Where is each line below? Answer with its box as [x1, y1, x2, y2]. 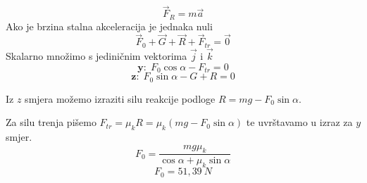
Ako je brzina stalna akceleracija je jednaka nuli [6, 18, 213, 33]
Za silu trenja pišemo [6, 115, 97, 130]
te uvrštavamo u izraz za [246, 115, 353, 130]
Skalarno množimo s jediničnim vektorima [6, 49, 187, 63]
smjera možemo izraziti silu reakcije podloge [25, 91, 216, 106]
